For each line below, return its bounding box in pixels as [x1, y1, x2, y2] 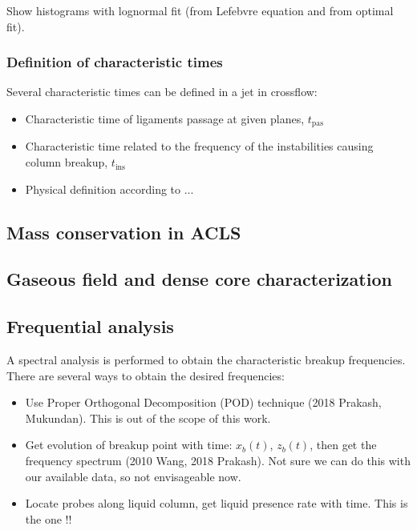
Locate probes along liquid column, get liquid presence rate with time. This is [25, 495, 408, 512]
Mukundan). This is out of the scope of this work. [25, 409, 271, 426]
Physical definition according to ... [25, 180, 194, 197]
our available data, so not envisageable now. [25, 468, 241, 484]
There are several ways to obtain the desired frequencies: [6, 367, 285, 383]
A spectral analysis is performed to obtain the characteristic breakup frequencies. [6, 351, 406, 367]
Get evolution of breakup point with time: [25, 436, 233, 453]
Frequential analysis [6, 314, 174, 339]
